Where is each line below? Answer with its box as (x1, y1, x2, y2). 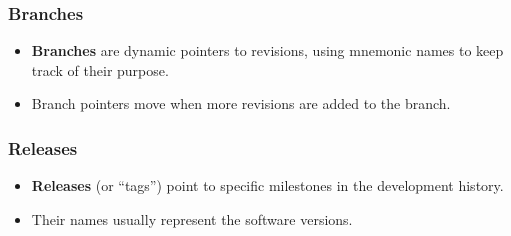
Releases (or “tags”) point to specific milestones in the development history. (31, 175, 504, 196)
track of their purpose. (31, 59, 169, 80)
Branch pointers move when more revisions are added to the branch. (31, 93, 451, 114)
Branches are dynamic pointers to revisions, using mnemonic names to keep (31, 40, 504, 61)
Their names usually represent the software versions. (31, 208, 353, 229)
